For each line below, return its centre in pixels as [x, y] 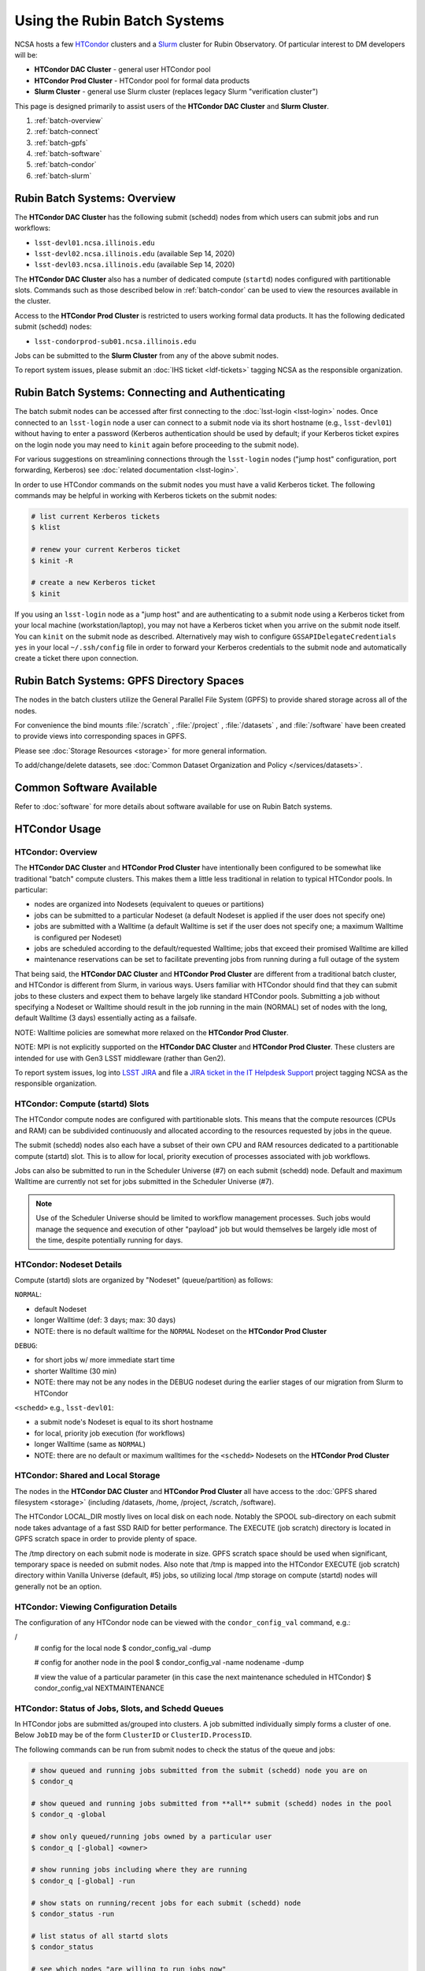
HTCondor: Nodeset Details [68, 1264]
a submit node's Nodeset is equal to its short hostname [124, 1422]
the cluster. [33, 301]
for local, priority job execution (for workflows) [110, 1433]
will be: [26, 54]
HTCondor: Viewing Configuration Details [96, 1607]
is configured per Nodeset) [78, 937]
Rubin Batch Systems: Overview [95, 198]
